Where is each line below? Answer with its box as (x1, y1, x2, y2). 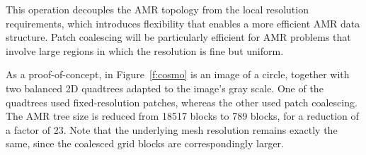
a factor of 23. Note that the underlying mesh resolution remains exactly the (6, 122, 338, 137)
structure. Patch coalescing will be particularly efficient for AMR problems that (6, 30, 351, 44)
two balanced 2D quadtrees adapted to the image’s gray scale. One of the (6, 80, 324, 95)
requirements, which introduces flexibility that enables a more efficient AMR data (6, 15, 360, 30)
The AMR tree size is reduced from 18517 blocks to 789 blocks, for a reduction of (6, 108, 359, 123)
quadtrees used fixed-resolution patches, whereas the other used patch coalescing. (6, 94, 358, 109)
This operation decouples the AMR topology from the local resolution (6, 2, 309, 16)
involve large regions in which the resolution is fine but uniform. (6, 43, 284, 58)
